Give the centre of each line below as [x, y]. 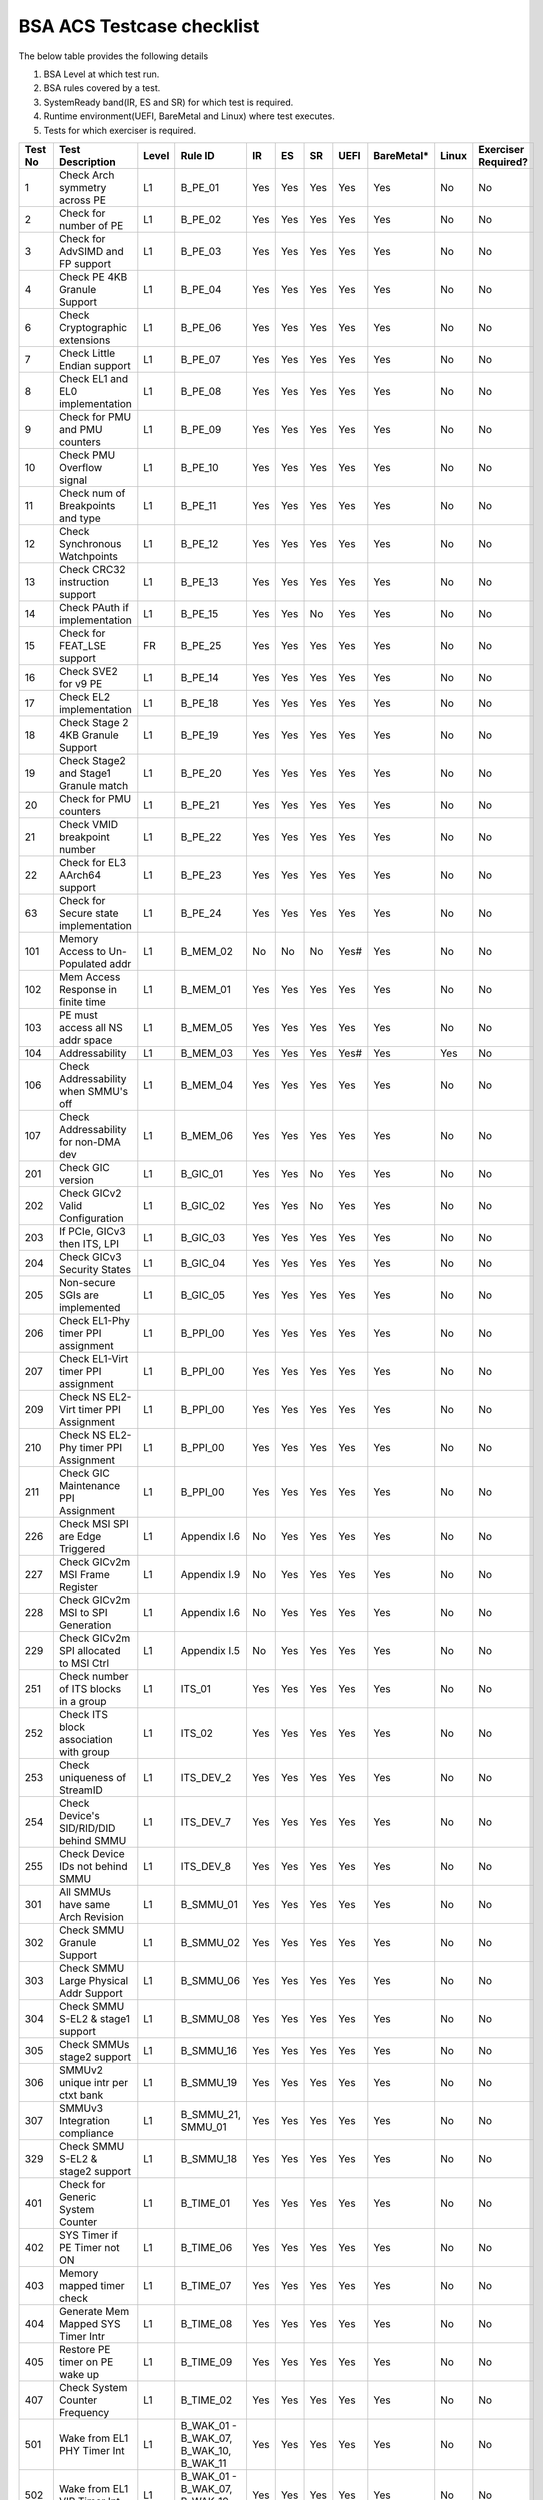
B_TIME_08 [206, 2323]
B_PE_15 [199, 613]
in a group [82, 1701]
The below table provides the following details [113, 56]
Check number [93, 1676]
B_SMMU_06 [210, 1980]
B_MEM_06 [207, 1135]
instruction [84, 582]
